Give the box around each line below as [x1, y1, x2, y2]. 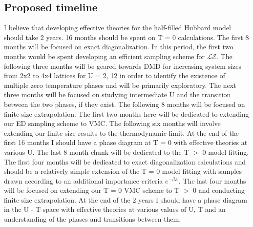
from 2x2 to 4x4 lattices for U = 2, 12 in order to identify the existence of [4, 70, 225, 81]
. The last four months [178, 175, 246, 186]
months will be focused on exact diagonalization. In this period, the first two [4, 41, 233, 52]
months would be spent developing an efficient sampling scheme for [4, 51, 205, 61]
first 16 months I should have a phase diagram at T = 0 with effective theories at [4, 137, 248, 147]
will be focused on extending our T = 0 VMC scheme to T [4, 185, 180, 195]
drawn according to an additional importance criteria [4, 175, 163, 186]
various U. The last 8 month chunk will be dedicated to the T [4, 146, 189, 157]
